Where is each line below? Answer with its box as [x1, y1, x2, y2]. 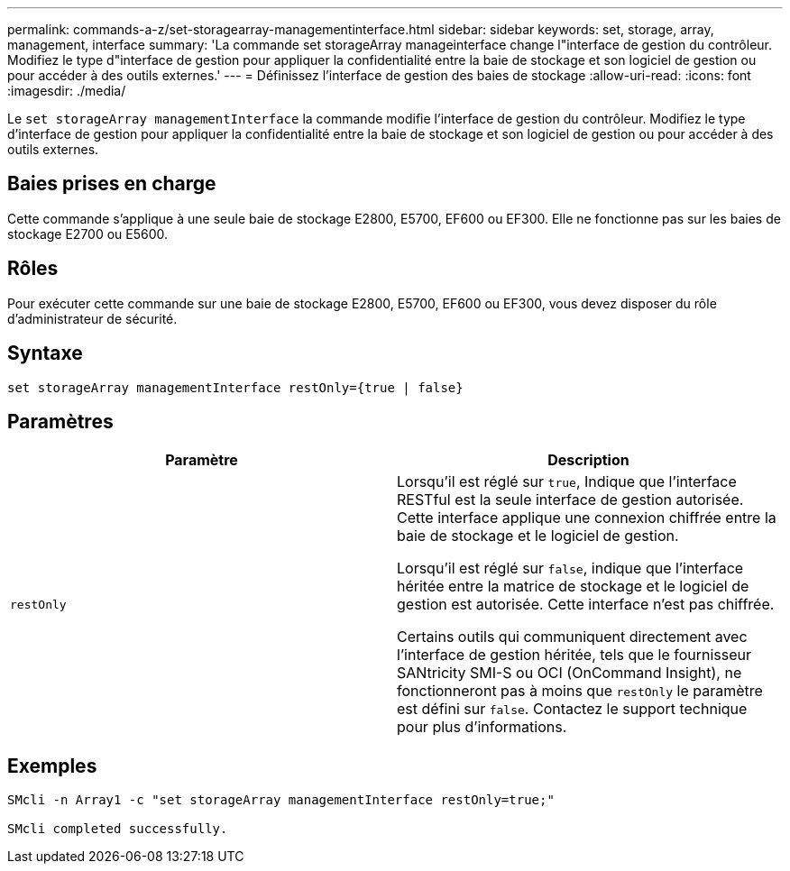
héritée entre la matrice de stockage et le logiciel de [397, 577, 749, 596]
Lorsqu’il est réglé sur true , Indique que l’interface [397, 472, 737, 491]
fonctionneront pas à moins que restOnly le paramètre [397, 682, 763, 701]
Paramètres [7, 409, 114, 433]
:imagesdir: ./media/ [7, 83, 126, 98]
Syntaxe [7, 342, 83, 365]
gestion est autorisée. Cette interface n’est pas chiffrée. [397, 595, 775, 614]
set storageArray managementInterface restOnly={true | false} [7, 380, 464, 395]
